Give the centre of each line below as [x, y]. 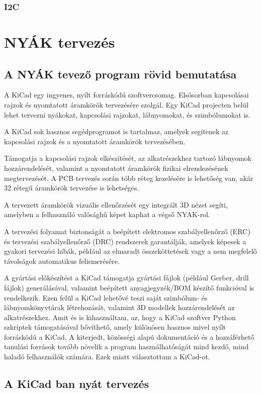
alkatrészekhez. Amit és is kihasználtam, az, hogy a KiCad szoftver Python [120, 317]
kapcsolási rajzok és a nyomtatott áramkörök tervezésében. [95, 141]
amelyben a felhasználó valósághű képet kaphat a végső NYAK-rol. [107, 214]
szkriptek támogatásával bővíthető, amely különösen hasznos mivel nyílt [115, 327]
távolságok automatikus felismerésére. [62, 261]
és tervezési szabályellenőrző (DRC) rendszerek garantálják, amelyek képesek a [125, 241]
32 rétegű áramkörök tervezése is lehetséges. [72, 188]
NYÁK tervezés [60, 42]
